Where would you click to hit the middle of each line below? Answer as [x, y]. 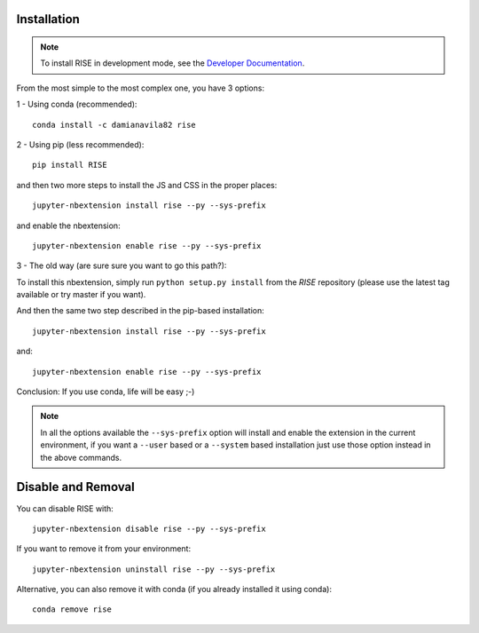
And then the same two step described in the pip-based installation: [141, 311]
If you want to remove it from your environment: [103, 549]
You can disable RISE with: [65, 508]
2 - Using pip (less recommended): [80, 144]
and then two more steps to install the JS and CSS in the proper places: [147, 185]
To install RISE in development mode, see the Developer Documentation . [173, 63]
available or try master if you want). [81, 295]
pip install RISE [70, 165]
